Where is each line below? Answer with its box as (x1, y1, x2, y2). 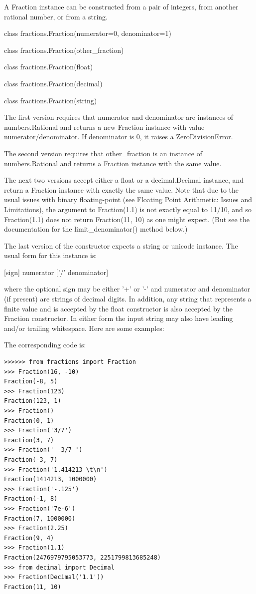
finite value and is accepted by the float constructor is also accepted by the (4, 303, 233, 313)
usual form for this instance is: (4, 250, 97, 261)
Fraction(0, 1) (4, 417, 54, 424)
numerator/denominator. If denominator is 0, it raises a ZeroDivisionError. (4, 131, 233, 142)
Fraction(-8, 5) (4, 378, 58, 385)
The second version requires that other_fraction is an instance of (4, 148, 203, 158)
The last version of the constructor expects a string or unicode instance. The (4, 240, 238, 251)
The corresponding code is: (4, 339, 86, 350)
